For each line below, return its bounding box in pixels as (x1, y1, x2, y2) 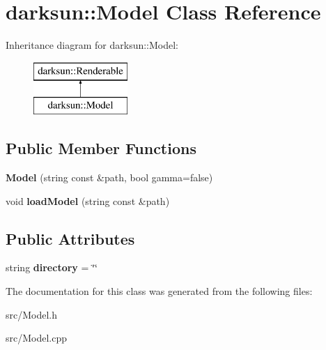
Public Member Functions (6, 137, 196, 159)
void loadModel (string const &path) (6, 193, 170, 208)
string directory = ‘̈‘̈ (6, 260, 98, 275)
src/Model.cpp (6, 330, 68, 345)
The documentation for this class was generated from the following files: (6, 284, 313, 298)
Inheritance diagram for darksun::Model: (6, 38, 179, 52)
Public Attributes (6, 227, 135, 249)
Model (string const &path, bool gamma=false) (6, 170, 213, 185)
